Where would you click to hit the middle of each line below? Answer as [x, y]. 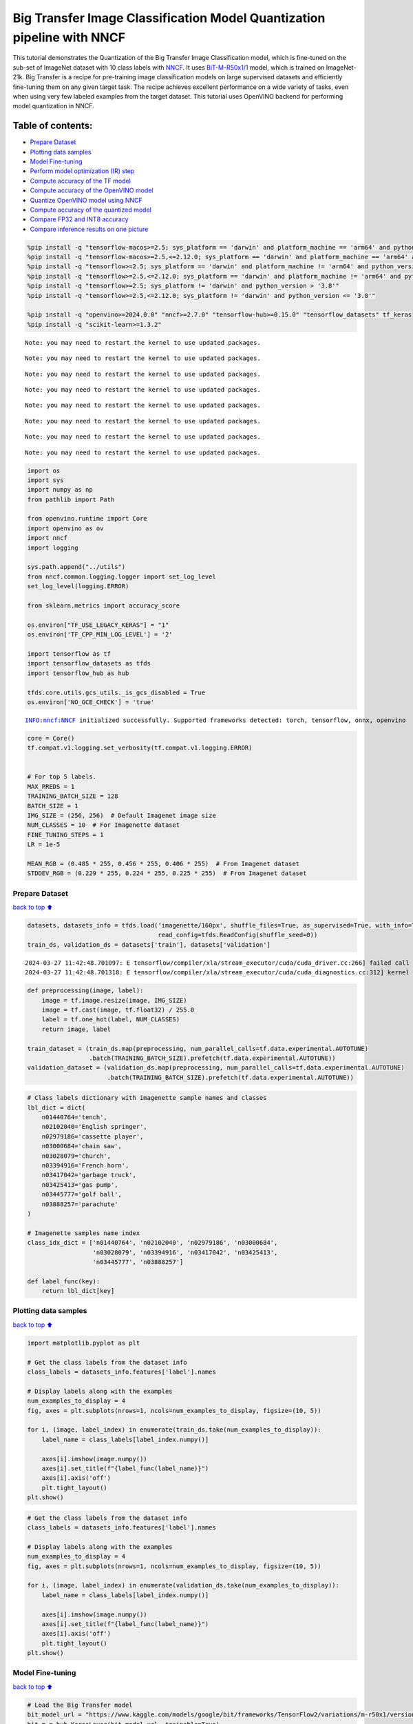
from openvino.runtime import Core [87, 519]
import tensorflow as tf [69, 654]
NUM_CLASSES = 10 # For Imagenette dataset [104, 825]
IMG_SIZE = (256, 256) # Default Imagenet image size [121, 815]
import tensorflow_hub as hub [78, 673]
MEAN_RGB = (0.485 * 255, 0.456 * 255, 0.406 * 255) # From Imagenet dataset [163, 863]
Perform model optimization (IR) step [82, 171]
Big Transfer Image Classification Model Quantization [169, 18]
